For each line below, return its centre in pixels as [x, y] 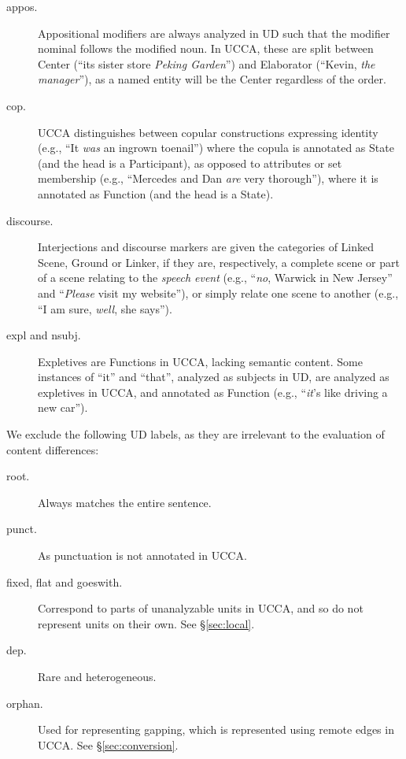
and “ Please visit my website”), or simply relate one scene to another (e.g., [218, 292]
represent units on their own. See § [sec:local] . [146, 623]
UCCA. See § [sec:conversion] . [108, 744]
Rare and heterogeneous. [97, 676]
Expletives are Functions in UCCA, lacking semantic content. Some [200, 361]
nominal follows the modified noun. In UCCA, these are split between [206, 48]
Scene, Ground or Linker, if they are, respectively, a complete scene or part [219, 262]
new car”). [63, 407]
